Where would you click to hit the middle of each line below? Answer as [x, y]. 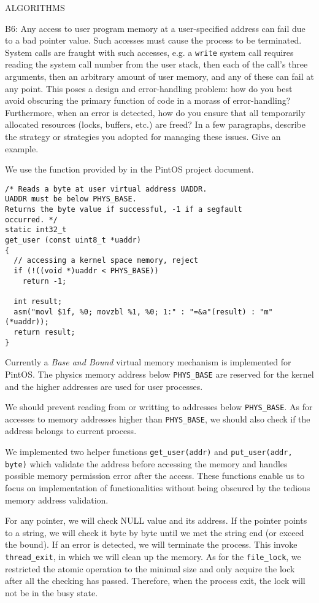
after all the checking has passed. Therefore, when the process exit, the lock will [155, 581]
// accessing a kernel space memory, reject [106, 261]
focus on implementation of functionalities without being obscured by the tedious [158, 487]
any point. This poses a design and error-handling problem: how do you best [149, 88]
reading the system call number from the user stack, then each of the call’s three [156, 64]
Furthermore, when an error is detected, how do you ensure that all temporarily [155, 112]
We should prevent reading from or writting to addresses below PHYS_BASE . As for [159, 407]
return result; [44, 332]
